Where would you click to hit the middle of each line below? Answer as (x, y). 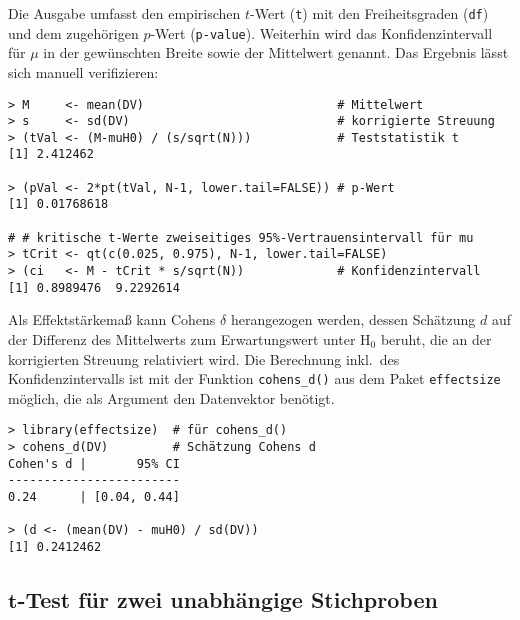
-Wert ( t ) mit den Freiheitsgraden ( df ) (369, 13)
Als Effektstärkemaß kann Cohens (112, 319)
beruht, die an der (436, 338)
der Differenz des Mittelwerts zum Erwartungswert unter (182, 338)
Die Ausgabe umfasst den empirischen (124, 13)
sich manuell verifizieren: (83, 71)
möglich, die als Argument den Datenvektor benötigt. (171, 397)
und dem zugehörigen (73, 32)
